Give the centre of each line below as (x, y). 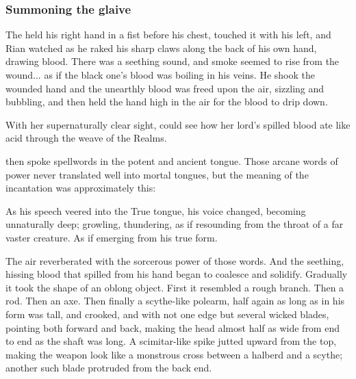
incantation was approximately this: (81, 188)
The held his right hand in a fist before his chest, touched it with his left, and (168, 35)
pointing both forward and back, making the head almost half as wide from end (173, 327)
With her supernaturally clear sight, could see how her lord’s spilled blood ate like (178, 124)
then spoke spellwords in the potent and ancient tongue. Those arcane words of (172, 160)
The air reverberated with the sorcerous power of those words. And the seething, (175, 260)
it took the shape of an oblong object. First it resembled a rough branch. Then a (175, 287)
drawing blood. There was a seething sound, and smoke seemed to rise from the (173, 61)
